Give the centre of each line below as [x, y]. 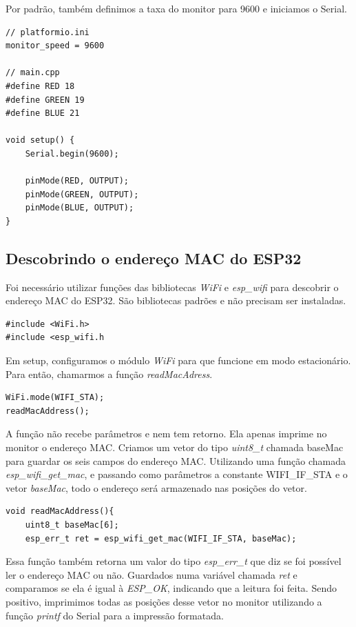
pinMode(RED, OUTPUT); [77, 181]
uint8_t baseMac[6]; [72, 525]
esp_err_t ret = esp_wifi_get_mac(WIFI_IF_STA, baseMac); [161, 538]
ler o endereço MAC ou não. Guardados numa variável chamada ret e [151, 574]
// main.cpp [33, 73]
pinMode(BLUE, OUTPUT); [80, 208]
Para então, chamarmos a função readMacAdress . [109, 374]
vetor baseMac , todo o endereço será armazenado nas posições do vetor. [156, 487]
